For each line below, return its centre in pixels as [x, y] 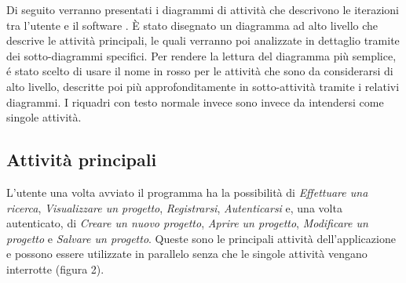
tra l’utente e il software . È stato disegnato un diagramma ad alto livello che [192, 25]
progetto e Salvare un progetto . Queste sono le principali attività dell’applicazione [201, 238]
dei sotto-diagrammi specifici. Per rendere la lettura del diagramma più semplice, [201, 55]
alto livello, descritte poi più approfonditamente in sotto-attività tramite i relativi [203, 86]
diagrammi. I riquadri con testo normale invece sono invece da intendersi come [195, 102]
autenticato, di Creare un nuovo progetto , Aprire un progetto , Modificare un [187, 223]
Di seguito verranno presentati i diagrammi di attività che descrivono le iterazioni [203, 9]
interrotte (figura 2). [55, 268]
